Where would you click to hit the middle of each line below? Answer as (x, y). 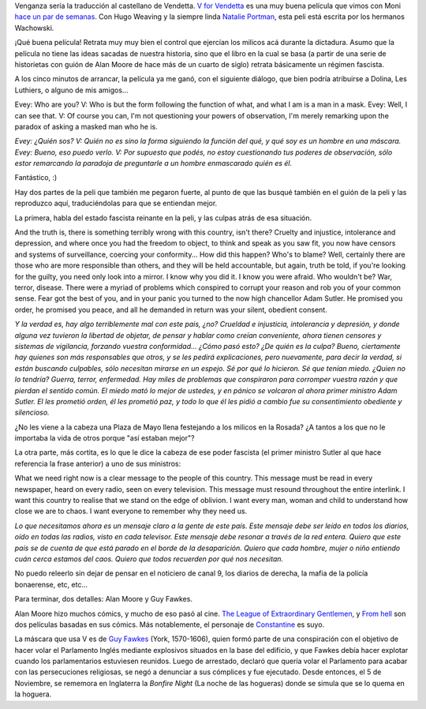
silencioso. (32, 413)
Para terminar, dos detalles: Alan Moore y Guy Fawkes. (104, 599)
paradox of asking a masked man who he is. (86, 126)
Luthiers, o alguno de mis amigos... (71, 90)
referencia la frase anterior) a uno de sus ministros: (98, 463)
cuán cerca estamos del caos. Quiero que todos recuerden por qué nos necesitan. (149, 559)
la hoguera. (33, 694)
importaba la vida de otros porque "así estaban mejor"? (105, 438)
